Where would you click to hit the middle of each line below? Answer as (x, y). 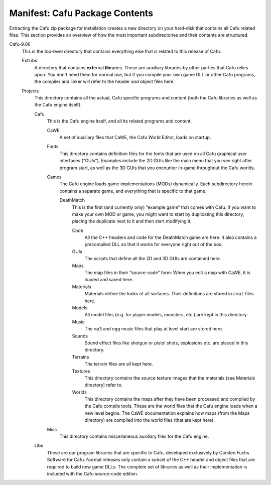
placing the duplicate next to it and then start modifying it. (132, 221)
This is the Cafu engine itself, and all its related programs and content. (119, 121)
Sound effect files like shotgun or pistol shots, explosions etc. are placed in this (166, 343)
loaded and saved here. (109, 280)
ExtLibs (30, 61)
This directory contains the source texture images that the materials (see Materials (170, 378)
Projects (30, 91)
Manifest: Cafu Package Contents (81, 13)
